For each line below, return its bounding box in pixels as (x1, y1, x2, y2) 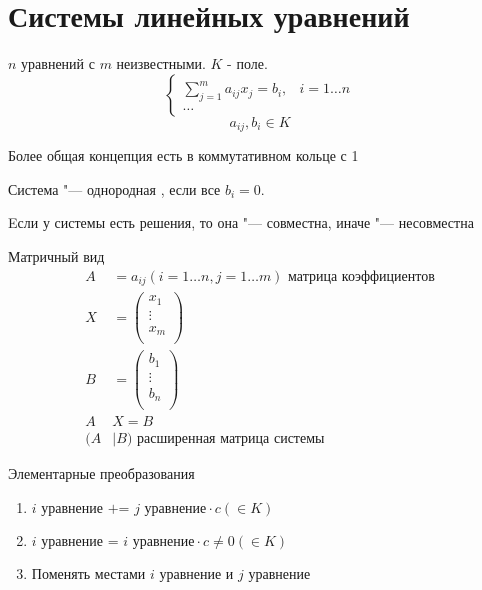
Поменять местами (31, 562, 146, 583)
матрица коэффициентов (288, 269, 435, 284)
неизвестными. (116, 53, 206, 74)
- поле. (227, 53, 268, 74)
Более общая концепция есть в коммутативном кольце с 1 (8, 145, 359, 166)
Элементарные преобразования (8, 463, 195, 484)
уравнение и (159, 562, 234, 583)
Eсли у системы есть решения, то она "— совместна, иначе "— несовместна (8, 212, 474, 233)
